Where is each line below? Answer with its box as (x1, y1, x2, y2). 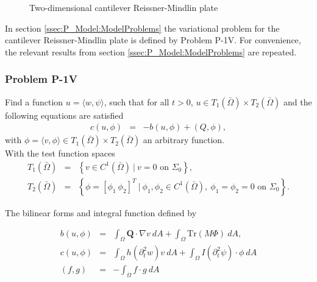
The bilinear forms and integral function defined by (5, 206, 197, 219)
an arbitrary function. (143, 133, 225, 146)
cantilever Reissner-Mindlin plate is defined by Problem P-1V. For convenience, (5, 33, 301, 46)
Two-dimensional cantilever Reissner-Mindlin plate (29, 1, 218, 13)
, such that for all (104, 95, 169, 108)
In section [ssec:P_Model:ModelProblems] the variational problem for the (5, 21, 280, 34)
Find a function (5, 95, 63, 108)
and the (283, 95, 312, 108)
